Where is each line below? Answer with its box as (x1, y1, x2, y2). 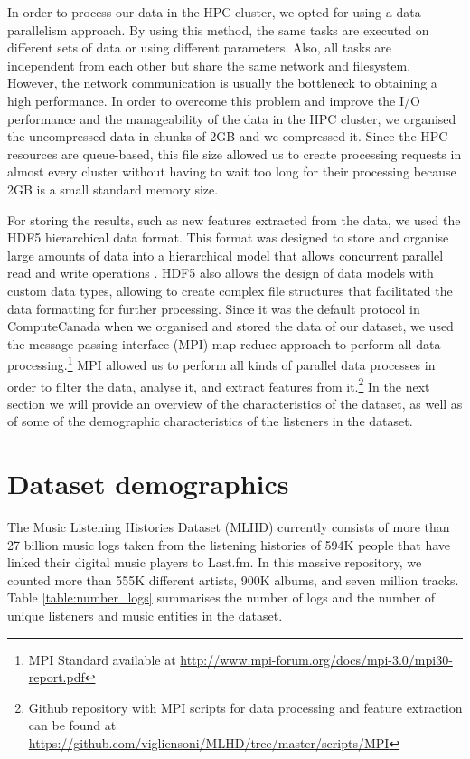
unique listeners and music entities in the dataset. (7, 606, 283, 625)
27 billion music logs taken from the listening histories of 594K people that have (7, 535, 451, 554)
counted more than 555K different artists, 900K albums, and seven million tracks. (7, 570, 459, 589)
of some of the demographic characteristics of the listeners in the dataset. (7, 412, 413, 431)
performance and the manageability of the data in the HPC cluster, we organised (7, 109, 456, 128)
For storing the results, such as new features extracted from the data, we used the (7, 210, 461, 229)
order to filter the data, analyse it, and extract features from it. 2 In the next (7, 374, 430, 395)
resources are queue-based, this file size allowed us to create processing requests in (7, 144, 462, 163)
